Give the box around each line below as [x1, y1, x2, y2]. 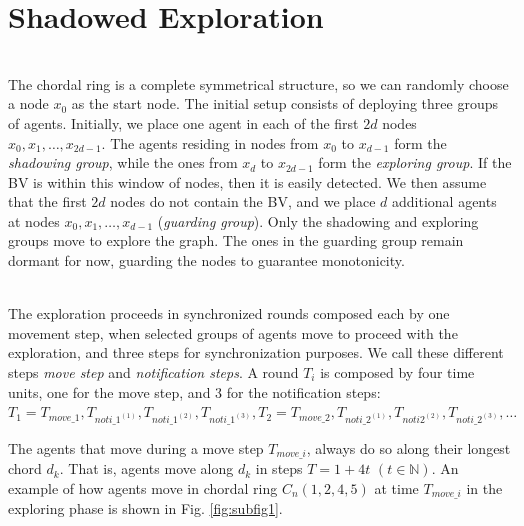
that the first [8, 191, 87, 212]
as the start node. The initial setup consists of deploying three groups [71, 93, 498, 114]
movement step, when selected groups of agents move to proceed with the [8, 322, 458, 343]
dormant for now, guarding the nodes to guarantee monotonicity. [8, 250, 405, 271]
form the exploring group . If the [318, 152, 512, 173]
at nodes [8, 210, 60, 231]
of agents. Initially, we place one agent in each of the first [8, 112, 359, 133]
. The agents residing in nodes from [101, 132, 319, 153]
